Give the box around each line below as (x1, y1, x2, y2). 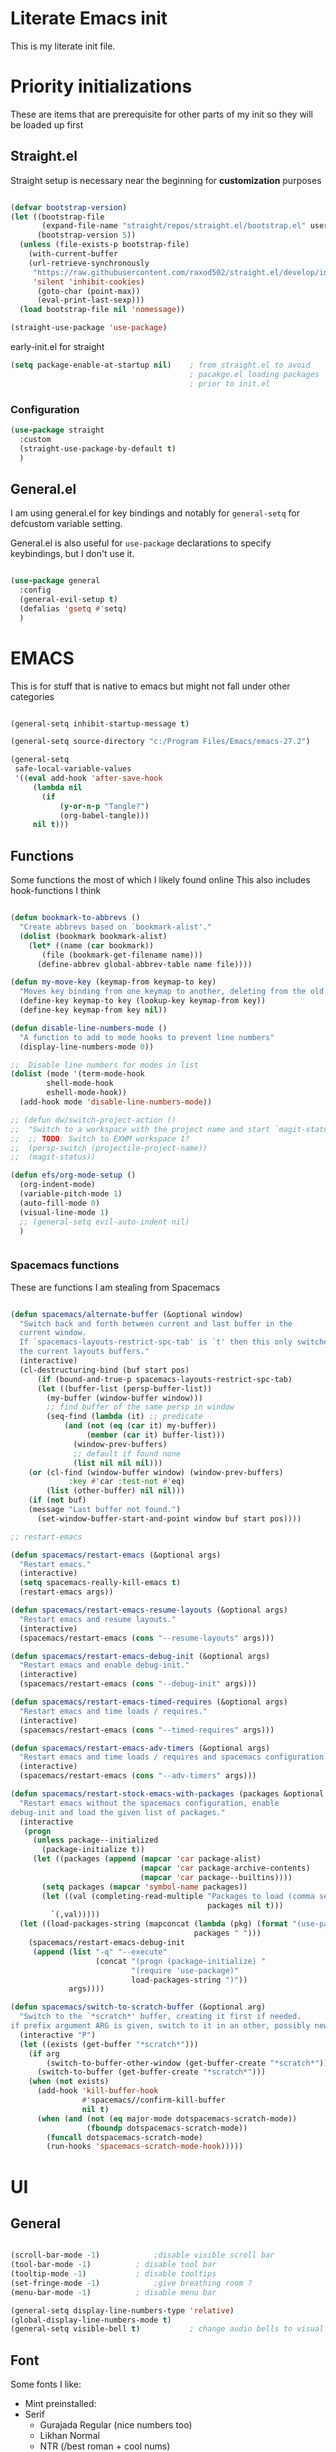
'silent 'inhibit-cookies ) (32, 277, 145, 287)
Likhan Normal (39, 2430, 100, 2442)
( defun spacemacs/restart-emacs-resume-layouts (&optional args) (10, 1605, 288, 1616)
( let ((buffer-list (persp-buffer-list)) (36, 1383, 213, 1394)
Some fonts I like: (10, 2378, 82, 2391)
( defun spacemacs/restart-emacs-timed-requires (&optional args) (10, 1697, 288, 1707)
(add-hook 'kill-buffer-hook (36, 2086, 159, 2096)
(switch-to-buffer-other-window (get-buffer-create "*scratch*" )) (46, 2058, 329, 2068)
